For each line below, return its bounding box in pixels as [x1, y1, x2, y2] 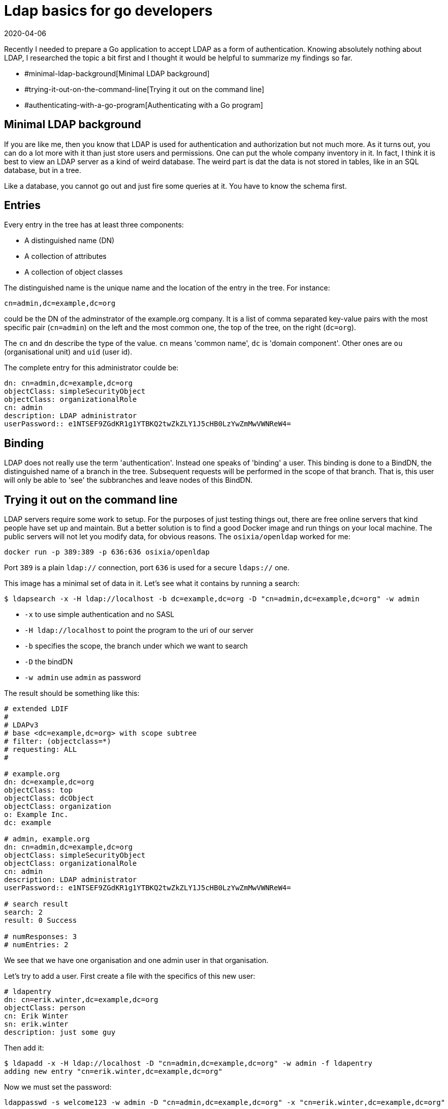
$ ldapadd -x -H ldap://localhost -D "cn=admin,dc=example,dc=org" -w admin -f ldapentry [4, 1059, 372, 1068]
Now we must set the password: [4, 1083, 112, 1092]
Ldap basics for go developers [4, 2, 213, 19]
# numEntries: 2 [4, 941, 69, 949]
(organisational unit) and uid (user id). [4, 347, 133, 357]
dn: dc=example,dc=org [4, 778, 94, 786]
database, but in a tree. [4, 165, 81, 174]
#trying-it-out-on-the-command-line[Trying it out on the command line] [24, 84, 265, 94]
